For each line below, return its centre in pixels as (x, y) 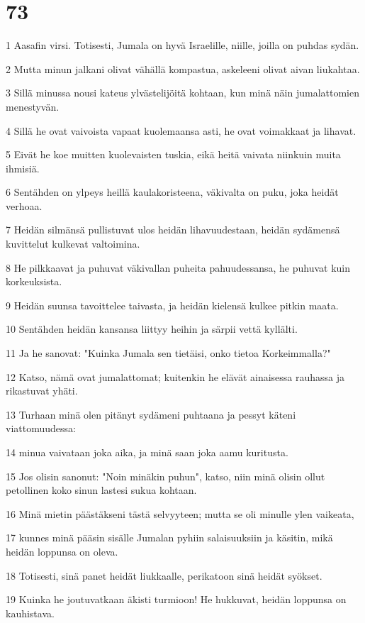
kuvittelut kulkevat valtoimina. (73, 244)
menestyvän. (33, 106)
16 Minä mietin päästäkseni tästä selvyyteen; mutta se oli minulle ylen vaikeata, (180, 513)
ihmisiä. (23, 168)
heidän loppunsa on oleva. (62, 551)
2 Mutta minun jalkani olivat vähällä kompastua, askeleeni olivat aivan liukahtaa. (183, 68)
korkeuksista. (34, 281)
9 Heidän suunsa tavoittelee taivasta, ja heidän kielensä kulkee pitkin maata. (172, 305)
